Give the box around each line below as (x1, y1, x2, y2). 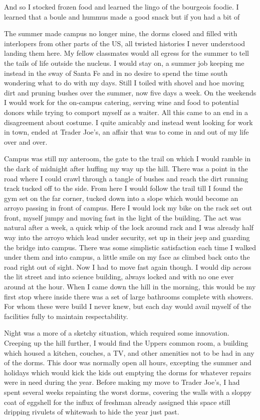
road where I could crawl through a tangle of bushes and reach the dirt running (4, 173, 248, 183)
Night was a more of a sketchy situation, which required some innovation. (4, 328, 229, 338)
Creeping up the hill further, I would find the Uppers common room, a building (4, 338, 248, 348)
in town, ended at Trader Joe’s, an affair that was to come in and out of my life (4, 127, 249, 137)
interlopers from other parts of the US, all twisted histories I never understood (4, 38, 245, 48)
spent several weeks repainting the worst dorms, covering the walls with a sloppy (4, 386, 251, 397)
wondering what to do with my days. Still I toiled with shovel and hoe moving (4, 77, 244, 88)
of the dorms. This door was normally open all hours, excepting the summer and (4, 357, 251, 368)
